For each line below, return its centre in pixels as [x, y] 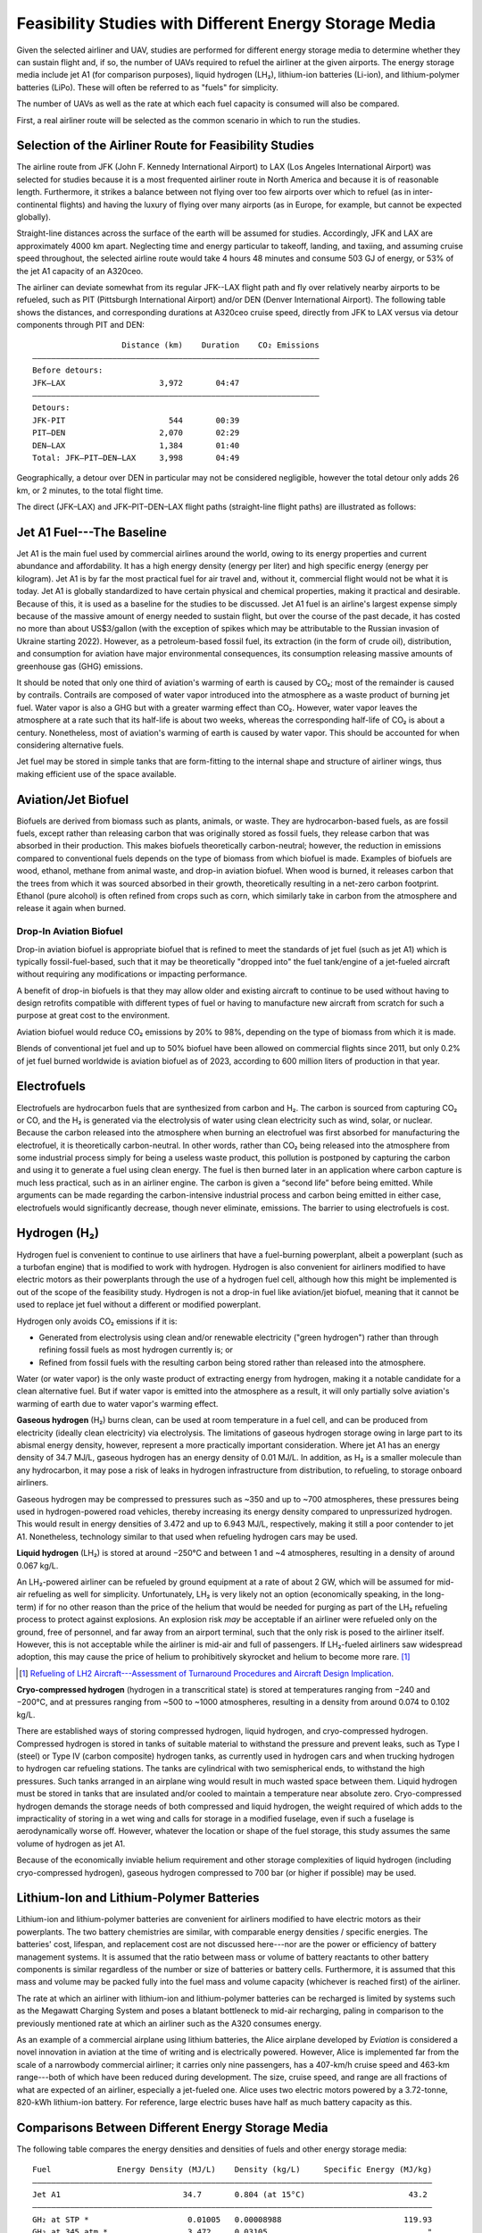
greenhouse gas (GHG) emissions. [79, 666]
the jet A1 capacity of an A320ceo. [80, 271]
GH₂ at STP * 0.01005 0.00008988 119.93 [233, 2219]
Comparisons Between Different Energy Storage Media [172, 2127]
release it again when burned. [71, 908]
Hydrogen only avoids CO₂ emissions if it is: [97, 1321]
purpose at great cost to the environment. [93, 1016]
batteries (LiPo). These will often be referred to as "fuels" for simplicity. [147, 87]
